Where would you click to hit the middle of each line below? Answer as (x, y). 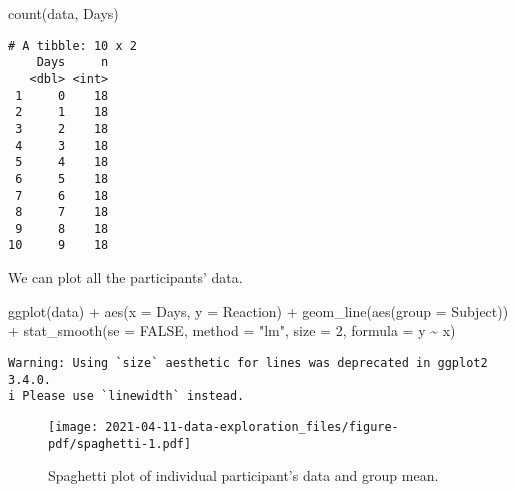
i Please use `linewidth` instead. (126, 396)
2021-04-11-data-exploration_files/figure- (252, 426)
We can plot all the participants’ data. (125, 277)
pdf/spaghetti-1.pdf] (120, 443)
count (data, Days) (63, 13)
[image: (73, 426)
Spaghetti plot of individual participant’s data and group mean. (243, 475)
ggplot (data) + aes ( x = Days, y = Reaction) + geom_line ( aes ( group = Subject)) (258, 310)
